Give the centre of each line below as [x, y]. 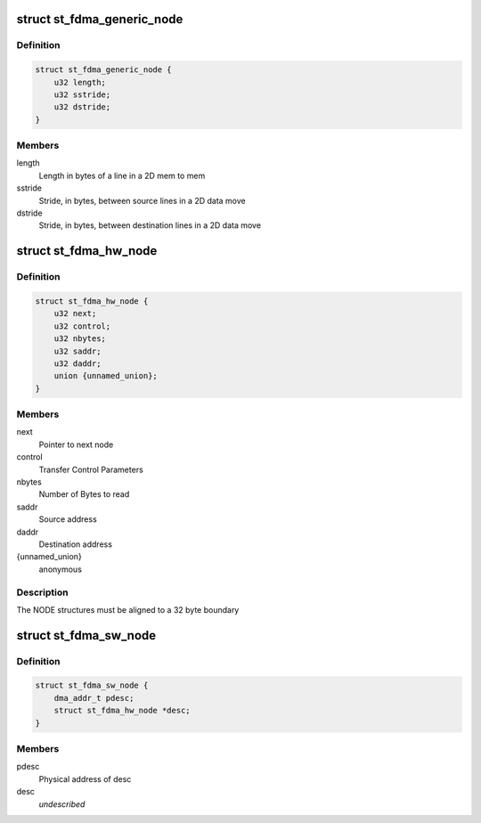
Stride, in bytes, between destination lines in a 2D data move [150, 225]
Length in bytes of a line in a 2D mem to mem [122, 175]
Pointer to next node [76, 444]
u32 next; [75, 314]
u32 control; [82, 326]
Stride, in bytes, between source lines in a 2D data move [142, 200]
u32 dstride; [82, 107]
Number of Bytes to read [84, 494]
